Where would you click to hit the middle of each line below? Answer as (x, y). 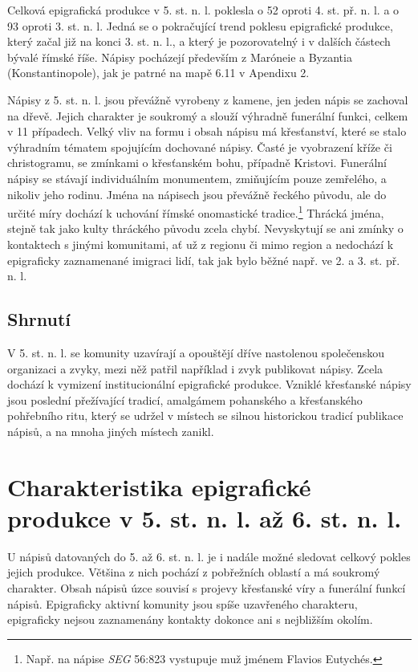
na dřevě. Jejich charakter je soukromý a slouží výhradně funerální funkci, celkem (208, 115)
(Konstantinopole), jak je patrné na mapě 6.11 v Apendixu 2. (158, 73)
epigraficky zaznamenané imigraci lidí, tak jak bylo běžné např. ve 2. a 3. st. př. (204, 260)
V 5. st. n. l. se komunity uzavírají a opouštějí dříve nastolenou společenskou (196, 352)
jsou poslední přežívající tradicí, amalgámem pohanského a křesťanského (185, 399)
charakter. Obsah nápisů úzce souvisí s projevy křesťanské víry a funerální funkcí (207, 588)
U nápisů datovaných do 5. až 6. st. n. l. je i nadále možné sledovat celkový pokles (209, 556)
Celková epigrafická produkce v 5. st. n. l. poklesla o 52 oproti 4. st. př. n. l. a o (203, 10)
